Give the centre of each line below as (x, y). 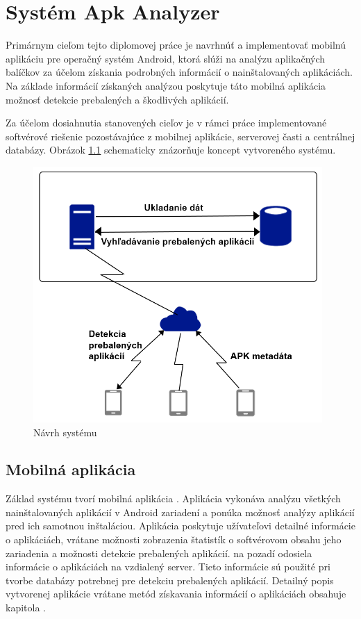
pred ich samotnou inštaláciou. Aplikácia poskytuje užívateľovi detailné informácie (180, 526)
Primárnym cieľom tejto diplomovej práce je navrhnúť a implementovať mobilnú (176, 45)
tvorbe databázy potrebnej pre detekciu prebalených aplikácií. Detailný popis (170, 580)
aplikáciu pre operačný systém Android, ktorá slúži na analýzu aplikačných (166, 58)
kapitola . (26, 608)
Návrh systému (65, 432)
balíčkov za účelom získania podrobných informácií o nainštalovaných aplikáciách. (179, 72)
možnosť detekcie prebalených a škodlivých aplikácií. (117, 99)
